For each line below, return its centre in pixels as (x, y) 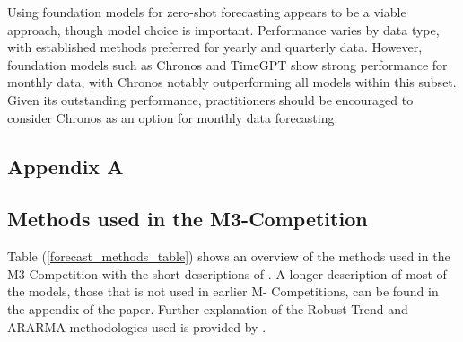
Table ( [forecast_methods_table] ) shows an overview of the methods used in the (229, 256)
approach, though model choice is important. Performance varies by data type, (223, 29)
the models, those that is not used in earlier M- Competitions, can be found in (223, 291)
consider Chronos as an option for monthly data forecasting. (173, 117)
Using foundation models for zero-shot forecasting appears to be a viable (207, 12)
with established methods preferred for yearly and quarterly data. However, (215, 47)
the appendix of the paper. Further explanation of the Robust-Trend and (208, 308)
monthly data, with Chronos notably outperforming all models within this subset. (232, 82)
